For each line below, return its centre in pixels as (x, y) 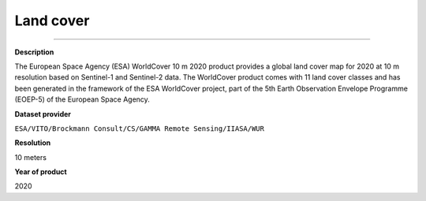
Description (34, 52)
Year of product (41, 172)
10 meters (31, 157)
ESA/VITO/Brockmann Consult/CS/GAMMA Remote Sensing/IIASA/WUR (139, 128)
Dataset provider (43, 114)
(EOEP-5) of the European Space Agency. (82, 99)
